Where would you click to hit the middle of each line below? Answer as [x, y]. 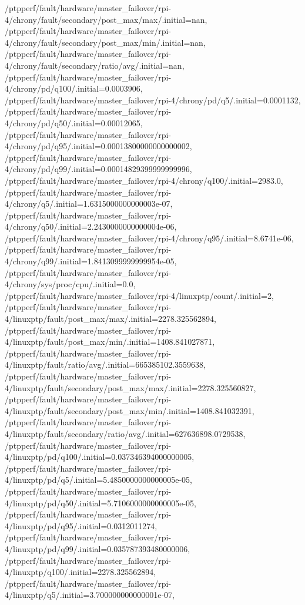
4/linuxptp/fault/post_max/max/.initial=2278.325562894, [110, 319]
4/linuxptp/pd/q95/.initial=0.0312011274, [81, 525]
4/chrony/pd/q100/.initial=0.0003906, [74, 88]
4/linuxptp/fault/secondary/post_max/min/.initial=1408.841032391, [130, 410]
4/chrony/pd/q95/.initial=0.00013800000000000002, [98, 146]
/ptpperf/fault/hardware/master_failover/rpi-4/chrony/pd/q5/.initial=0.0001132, [153, 100]
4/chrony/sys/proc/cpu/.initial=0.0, [70, 284]
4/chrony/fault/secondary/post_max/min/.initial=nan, [105, 42]
